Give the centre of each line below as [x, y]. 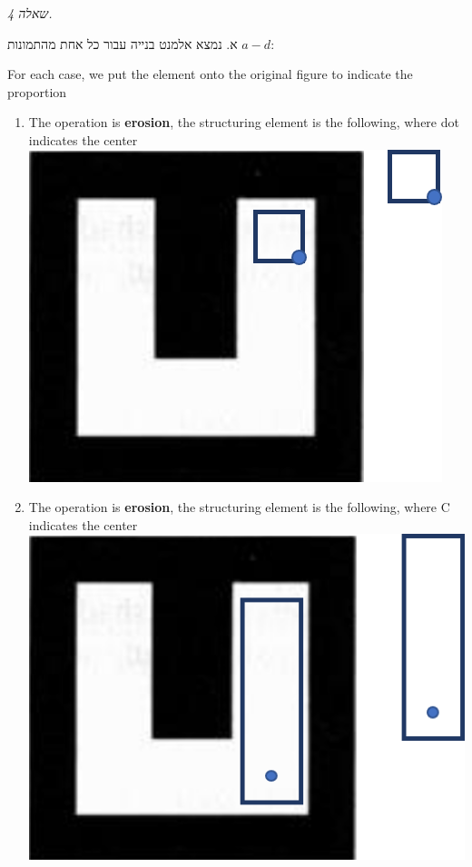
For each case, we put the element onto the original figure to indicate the [210, 74]
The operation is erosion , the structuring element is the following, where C [239, 507]
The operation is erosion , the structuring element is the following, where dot [244, 122]
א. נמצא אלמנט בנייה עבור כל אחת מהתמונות [123, 43]
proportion [37, 91]
